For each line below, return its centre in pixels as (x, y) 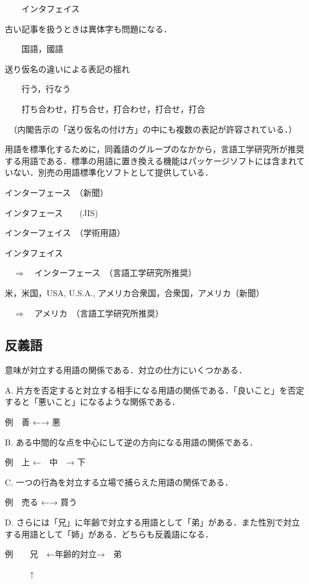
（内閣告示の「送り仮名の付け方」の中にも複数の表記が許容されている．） (155, 129)
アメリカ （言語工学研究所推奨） (99, 313)
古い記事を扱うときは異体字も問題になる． (88, 28)
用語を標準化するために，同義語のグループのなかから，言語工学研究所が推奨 (155, 149)
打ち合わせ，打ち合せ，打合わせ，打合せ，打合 (113, 108)
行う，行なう (46, 89)
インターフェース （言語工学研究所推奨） (115, 273)
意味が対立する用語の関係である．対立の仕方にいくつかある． (126, 370)
